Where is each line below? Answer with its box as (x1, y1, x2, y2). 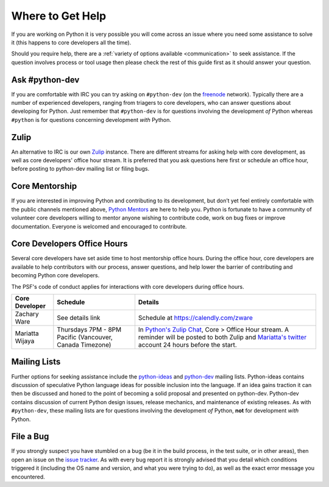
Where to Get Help (11, 9, 107, 23)
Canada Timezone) (57, 341, 111, 349)
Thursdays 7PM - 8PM (57, 325, 122, 334)
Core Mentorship (11, 181, 77, 191)
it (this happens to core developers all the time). (11, 38, 132, 46)
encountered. (11, 473, 45, 480)
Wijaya (15, 337, 35, 346)
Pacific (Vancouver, (57, 333, 113, 341)
